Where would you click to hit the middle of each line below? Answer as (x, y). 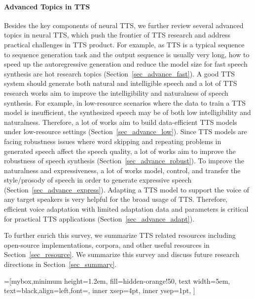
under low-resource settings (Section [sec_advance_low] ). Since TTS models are (126, 131)
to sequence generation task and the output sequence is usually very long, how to (127, 54)
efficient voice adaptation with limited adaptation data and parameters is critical (126, 209)
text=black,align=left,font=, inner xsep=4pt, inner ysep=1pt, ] (100, 290)
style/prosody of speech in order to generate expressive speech (98, 180)
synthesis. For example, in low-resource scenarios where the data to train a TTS (125, 102)
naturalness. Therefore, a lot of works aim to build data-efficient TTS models (121, 122)
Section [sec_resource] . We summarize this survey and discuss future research (122, 254)
